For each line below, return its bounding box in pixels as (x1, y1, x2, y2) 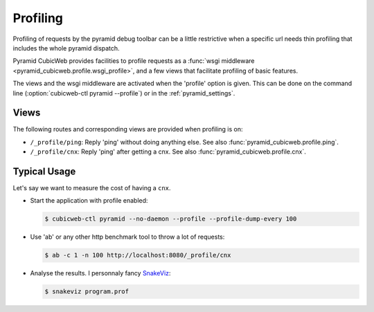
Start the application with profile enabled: (30, 196, 148, 205)
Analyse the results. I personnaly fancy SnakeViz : (30, 269, 171, 277)
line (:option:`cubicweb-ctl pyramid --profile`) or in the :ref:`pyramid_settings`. (12, 89, 235, 97)
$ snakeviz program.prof (44, 288, 130, 295)
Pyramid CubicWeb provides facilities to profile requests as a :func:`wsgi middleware (12, 57, 256, 65)
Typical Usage (12, 166, 76, 177)
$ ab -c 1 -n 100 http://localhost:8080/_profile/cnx (44, 251, 231, 259)
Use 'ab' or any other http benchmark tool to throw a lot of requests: (30, 232, 225, 241)
